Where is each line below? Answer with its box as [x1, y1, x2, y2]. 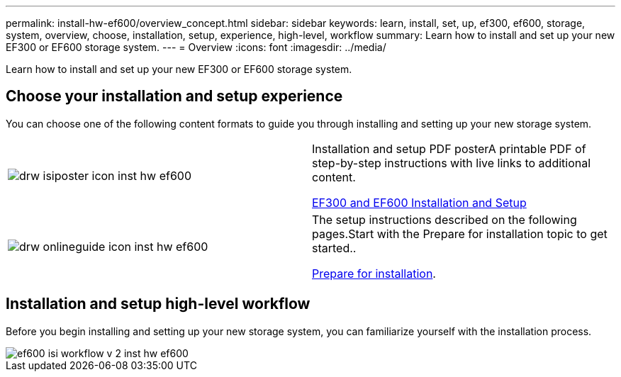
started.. [312, 240, 357, 255]
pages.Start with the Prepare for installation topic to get [312, 226, 608, 241]
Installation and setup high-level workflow [6, 295, 310, 313]
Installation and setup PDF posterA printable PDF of [312, 141, 586, 156]
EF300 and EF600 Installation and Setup [312, 195, 527, 210]
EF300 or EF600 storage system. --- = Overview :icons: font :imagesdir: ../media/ [6, 41, 386, 53]
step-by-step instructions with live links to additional [312, 155, 591, 170]
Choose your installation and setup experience [6, 87, 343, 106]
